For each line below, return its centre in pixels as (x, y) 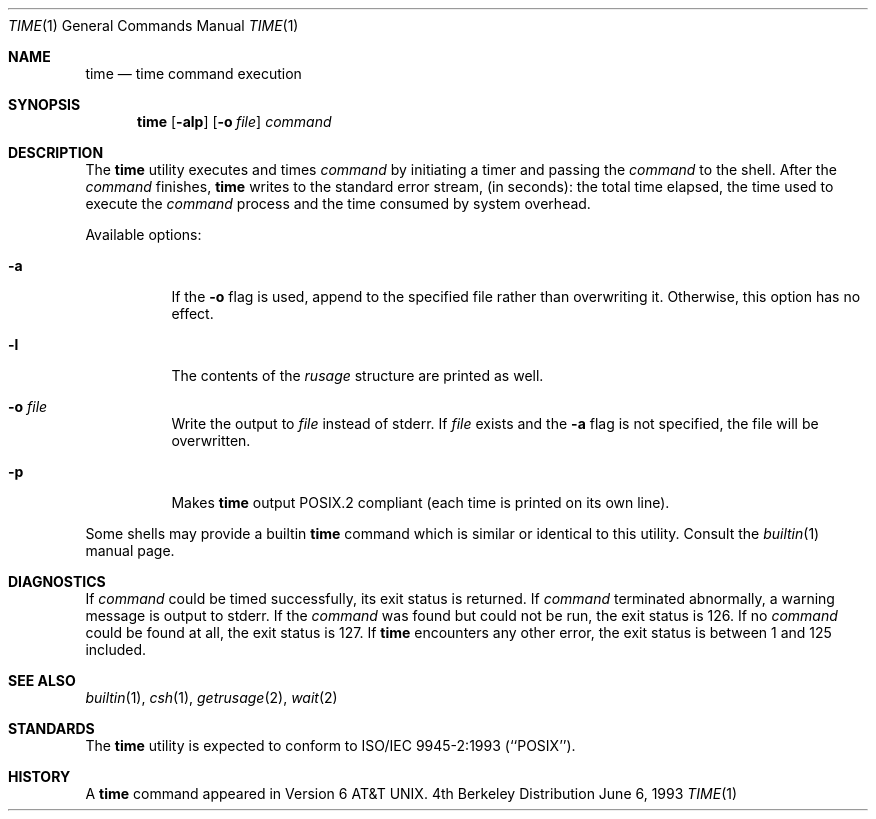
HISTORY (39, 776)
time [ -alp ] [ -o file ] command (234, 121)
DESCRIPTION (56, 152)
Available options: (143, 234)
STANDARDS (51, 728)
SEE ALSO (42, 680)
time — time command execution (193, 73)
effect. (192, 313)
